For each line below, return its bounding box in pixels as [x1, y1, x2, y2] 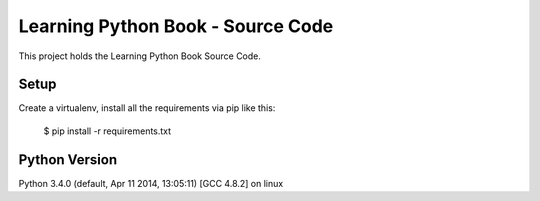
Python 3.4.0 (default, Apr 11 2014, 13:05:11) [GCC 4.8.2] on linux [18, 177, 284, 189]
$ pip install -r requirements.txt [43, 125, 172, 137]
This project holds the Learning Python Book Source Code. [18, 50, 262, 62]
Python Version [18, 151, 118, 168]
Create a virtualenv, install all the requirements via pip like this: [18, 102, 276, 114]
